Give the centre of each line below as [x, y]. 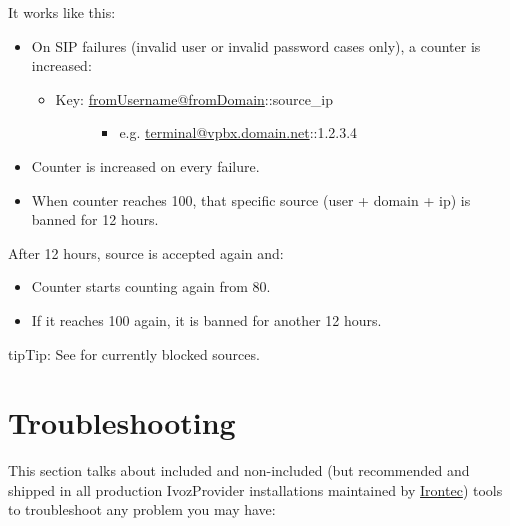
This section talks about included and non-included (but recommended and [239, 470]
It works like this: [62, 12]
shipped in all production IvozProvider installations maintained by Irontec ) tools [255, 489]
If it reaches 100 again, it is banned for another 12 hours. [206, 319]
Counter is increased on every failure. [145, 165]
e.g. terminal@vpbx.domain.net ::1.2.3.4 [238, 132]
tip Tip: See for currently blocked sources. [134, 353]
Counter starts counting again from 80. [151, 286]
